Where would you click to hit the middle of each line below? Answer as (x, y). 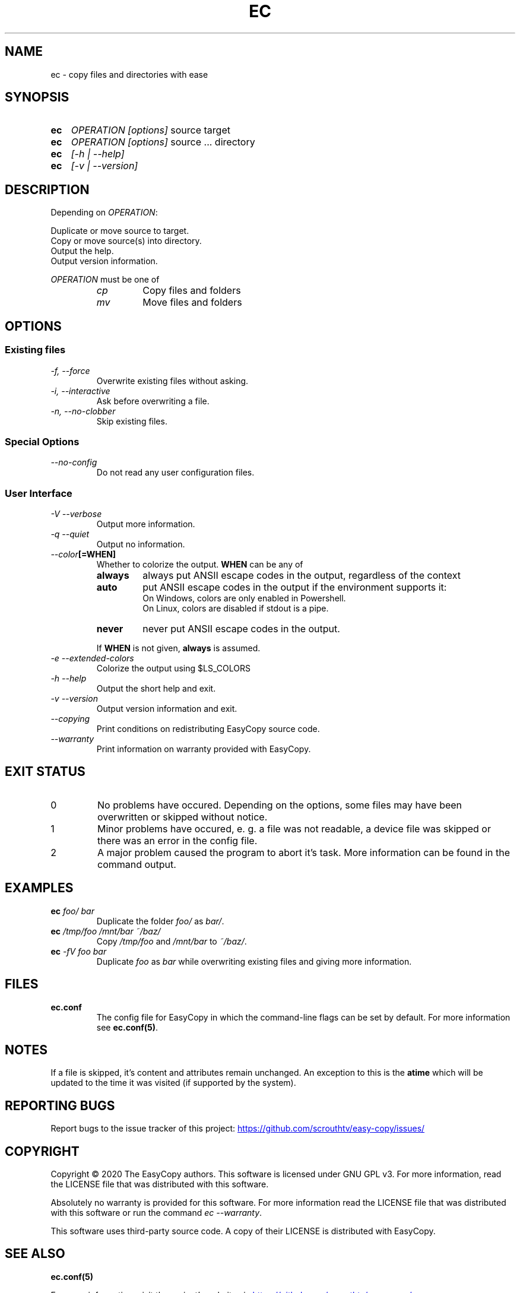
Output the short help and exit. (156, 688)
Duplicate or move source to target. (120, 231)
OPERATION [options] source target (150, 130)
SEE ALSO (35, 1254)
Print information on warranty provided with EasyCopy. (204, 749)
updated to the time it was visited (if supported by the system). (173, 1083)
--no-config (74, 462)
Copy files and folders (192, 291)
